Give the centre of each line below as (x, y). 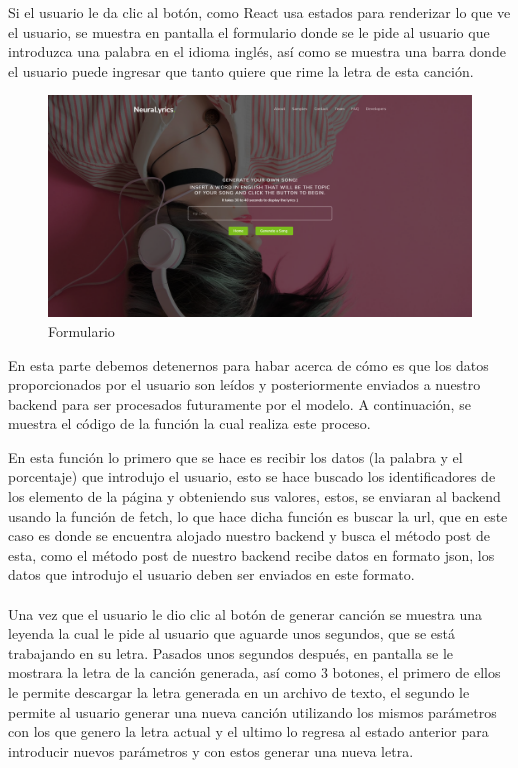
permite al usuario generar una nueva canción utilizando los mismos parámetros (252, 711)
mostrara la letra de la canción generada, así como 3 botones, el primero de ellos (254, 672)
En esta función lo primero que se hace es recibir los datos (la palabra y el (235, 456)
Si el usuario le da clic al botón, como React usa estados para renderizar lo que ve (259, 12)
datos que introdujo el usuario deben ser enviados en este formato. (211, 574)
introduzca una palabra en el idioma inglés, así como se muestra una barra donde (257, 51)
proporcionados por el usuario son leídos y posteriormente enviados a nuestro (244, 384)
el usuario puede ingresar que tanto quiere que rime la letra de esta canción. (241, 70)
